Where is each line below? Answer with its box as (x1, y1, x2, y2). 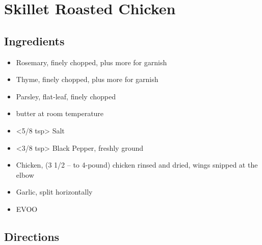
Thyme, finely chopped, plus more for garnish (16, 74, 159, 85)
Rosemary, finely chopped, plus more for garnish (16, 57, 167, 67)
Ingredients (4, 33, 65, 48)
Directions (4, 228, 60, 244)
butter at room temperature (16, 108, 104, 119)
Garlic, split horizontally (16, 186, 93, 197)
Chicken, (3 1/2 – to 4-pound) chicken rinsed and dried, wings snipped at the (16, 159, 258, 170)
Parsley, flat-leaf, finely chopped (16, 91, 116, 101)
